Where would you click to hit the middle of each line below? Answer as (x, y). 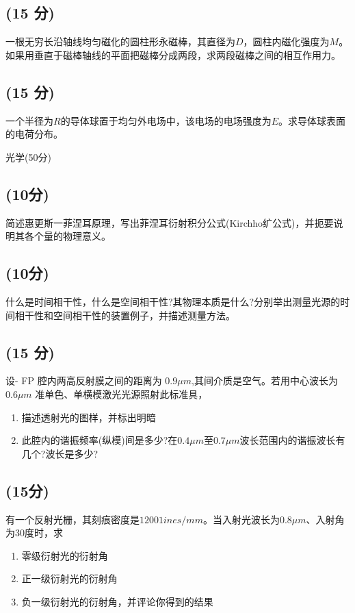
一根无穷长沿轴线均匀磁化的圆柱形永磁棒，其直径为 (120, 41)
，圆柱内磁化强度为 (286, 41)
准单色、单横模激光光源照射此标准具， (121, 393)
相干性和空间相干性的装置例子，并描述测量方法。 (125, 315)
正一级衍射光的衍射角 (69, 578)
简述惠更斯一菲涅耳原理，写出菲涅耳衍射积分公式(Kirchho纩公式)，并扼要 (170, 222)
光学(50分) (28, 157)
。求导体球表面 (312, 120)
